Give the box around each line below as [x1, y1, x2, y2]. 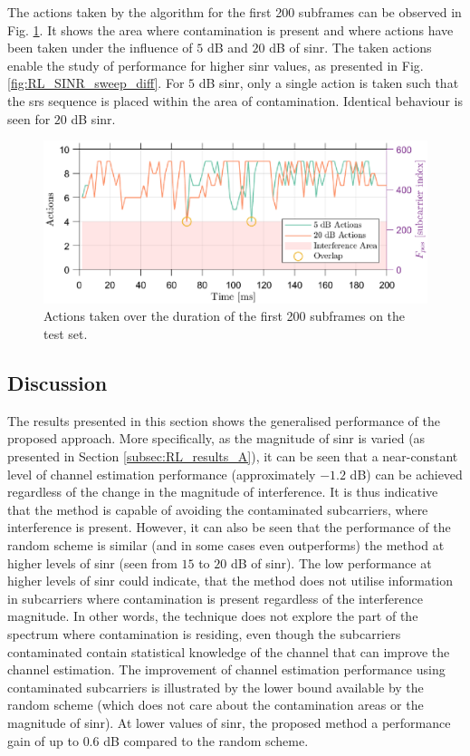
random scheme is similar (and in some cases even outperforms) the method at [7, 536, 445, 554]
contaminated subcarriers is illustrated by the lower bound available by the [7, 677, 424, 696]
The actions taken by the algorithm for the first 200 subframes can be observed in [7, 3, 462, 21]
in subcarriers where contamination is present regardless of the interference [7, 588, 423, 607]
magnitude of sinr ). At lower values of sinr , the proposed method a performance [7, 712, 451, 732]
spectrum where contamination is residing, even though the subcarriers [7, 624, 401, 643]
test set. [43, 325, 88, 344]
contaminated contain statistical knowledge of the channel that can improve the [7, 642, 450, 661]
